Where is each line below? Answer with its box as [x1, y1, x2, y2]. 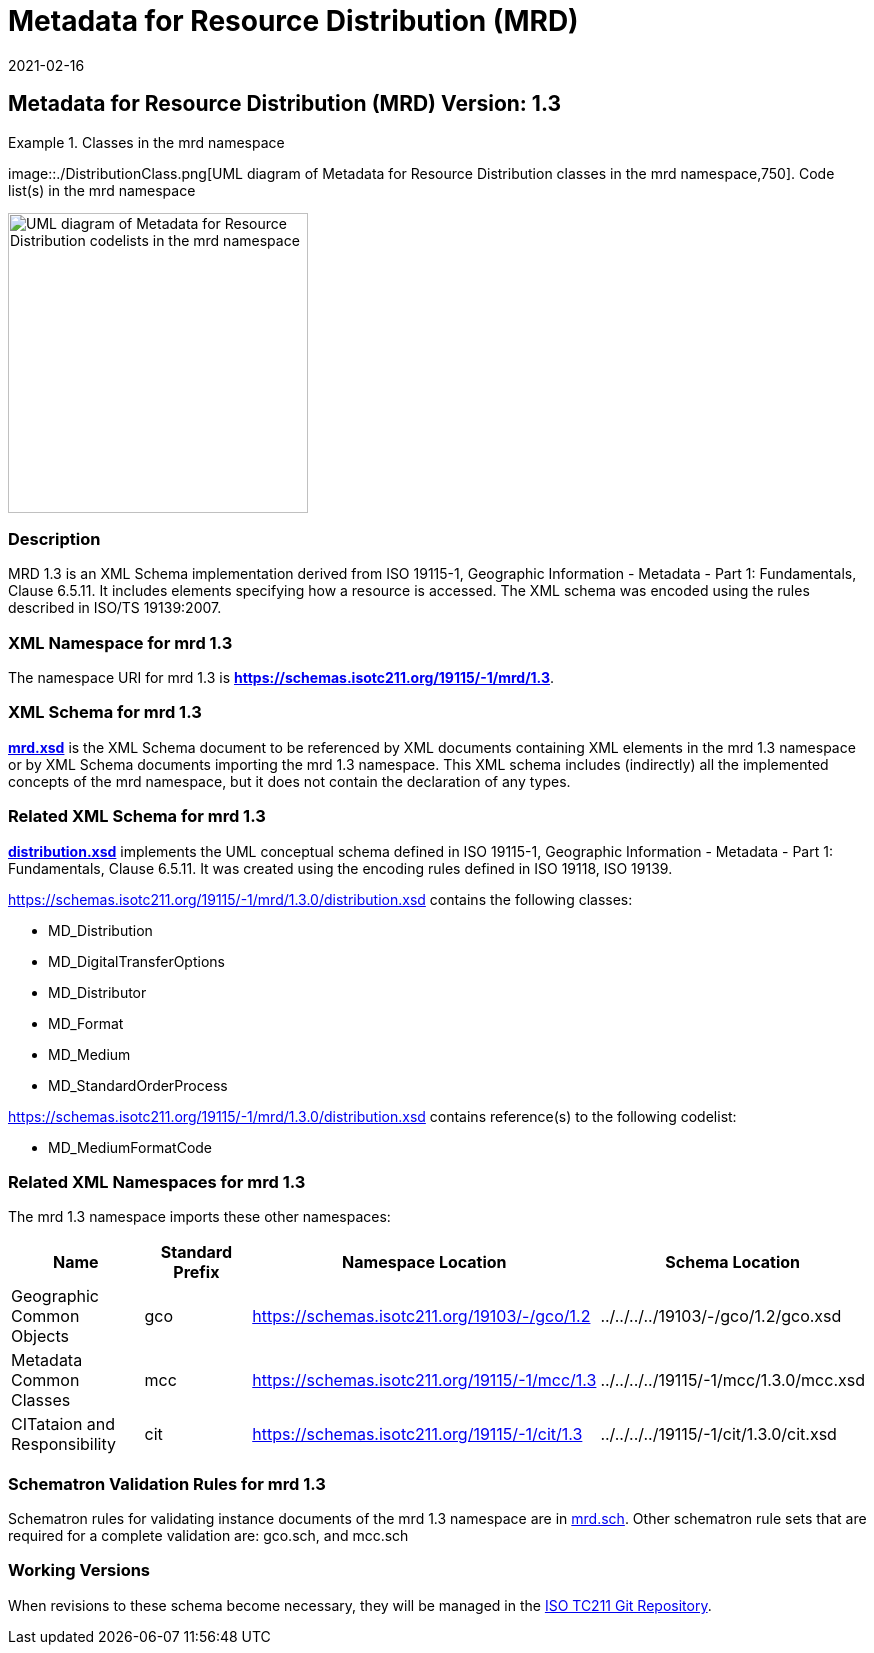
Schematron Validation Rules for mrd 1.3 [8, 1473, 326, 1494]
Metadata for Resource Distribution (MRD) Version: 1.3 [8, 91, 561, 117]
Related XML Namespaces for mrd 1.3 [8, 1171, 306, 1192]
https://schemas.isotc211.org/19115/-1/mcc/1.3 [252, 1370, 597, 1391]
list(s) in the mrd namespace [8, 181, 196, 199]
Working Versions [8, 1560, 151, 1581]
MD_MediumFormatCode [48, 1138, 213, 1156]
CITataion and [11, 1414, 116, 1435]
